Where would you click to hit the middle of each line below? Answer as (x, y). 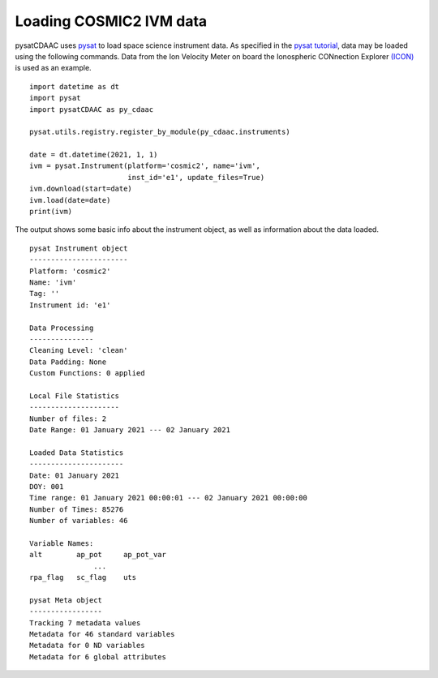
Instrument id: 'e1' (70, 305)
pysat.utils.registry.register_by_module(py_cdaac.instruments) (160, 132)
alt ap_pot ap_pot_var (98, 555)
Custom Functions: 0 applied (87, 373)
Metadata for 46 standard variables (102, 634)
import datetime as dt (75, 86)
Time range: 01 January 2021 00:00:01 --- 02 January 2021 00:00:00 (168, 498)
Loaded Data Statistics (77, 453)
